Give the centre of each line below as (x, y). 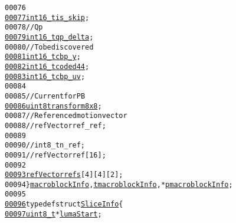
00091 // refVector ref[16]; (55, 155)
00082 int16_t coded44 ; (47, 66)
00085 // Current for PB (45, 96)
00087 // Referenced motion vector (66, 116)
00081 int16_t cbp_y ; (43, 57)
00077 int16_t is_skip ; (47, 17)
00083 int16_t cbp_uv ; (45, 76)
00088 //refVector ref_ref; (55, 125)
